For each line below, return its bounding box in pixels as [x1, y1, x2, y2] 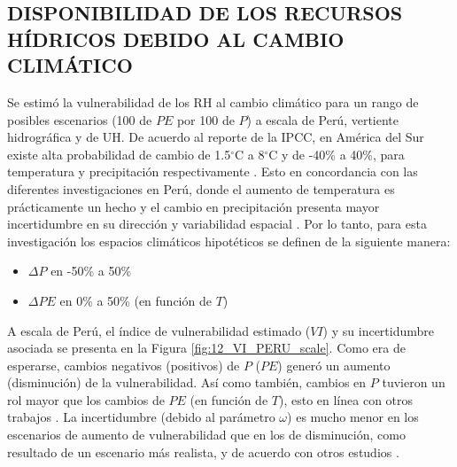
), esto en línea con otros [278, 390, 414, 409]
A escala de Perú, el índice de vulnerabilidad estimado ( [7, 321, 311, 339]
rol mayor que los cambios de [7, 390, 165, 409]
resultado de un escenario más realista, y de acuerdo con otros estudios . [7, 442, 399, 461]
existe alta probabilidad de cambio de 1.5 [7, 144, 231, 163]
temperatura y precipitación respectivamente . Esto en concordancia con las [7, 162, 418, 181]
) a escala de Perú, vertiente [246, 110, 399, 128]
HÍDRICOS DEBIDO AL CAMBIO [7, 25, 345, 52]
